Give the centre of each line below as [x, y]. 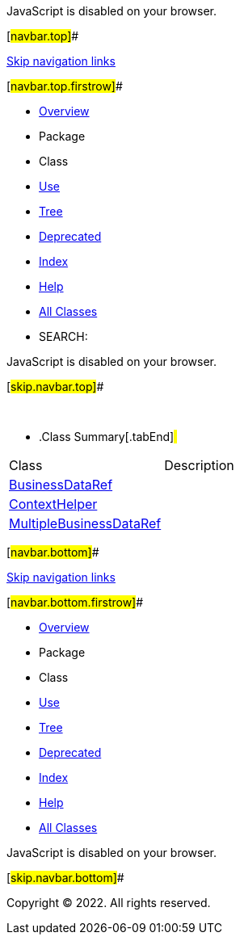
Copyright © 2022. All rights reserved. [109, 903]
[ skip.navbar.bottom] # [65, 878]
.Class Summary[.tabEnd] [107, 437]
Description [199, 465]
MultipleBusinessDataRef [85, 523]
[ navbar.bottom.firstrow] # [75, 602]
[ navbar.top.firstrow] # [65, 86]
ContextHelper [53, 504]
